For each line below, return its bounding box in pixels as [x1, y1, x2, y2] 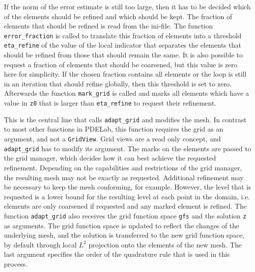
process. [4, 258, 28, 269]
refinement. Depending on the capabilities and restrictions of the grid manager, [4, 162, 242, 172]
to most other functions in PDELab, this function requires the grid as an [4, 124, 224, 134]
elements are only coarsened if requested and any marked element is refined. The [4, 201, 247, 211]
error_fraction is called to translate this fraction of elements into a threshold [4, 30, 242, 40]
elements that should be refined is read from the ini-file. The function [4, 21, 213, 31]
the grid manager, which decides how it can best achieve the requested [4, 153, 216, 163]
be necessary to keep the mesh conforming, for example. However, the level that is [4, 182, 251, 192]
